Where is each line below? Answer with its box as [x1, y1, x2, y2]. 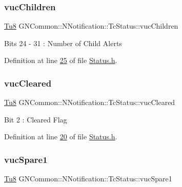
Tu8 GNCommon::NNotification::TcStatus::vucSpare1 [4, 173, 172, 184]
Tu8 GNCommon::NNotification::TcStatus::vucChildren [4, 20, 178, 31]
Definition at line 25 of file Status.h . [4, 55, 117, 66]
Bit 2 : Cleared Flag [4, 114, 67, 124]
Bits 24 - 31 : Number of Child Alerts [4, 37, 122, 48]
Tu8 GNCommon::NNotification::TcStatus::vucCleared [4, 97, 175, 108]
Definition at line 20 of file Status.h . [4, 131, 117, 142]
